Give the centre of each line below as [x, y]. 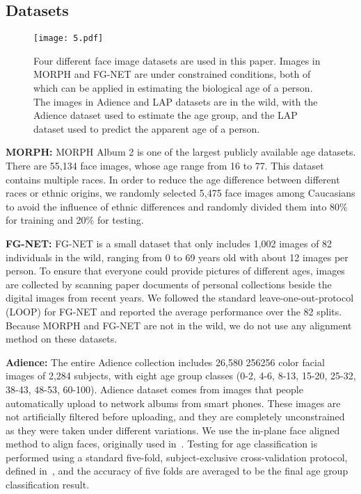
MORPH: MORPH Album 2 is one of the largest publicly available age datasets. [181, 152]
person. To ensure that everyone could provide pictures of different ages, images [175, 271]
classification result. [48, 485]
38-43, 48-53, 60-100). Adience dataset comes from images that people [154, 389]
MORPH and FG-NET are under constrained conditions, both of [172, 74]
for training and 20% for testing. [75, 220]
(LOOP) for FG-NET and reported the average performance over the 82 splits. [174, 311]
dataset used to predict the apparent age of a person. [147, 128]
